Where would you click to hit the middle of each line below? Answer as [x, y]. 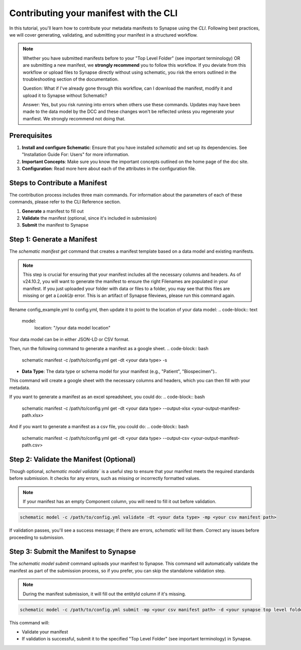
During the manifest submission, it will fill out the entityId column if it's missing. [104, 594]
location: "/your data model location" [72, 328]
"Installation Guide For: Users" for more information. [76, 154]
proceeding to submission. [37, 537]
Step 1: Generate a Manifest [53, 239]
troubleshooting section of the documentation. [71, 79]
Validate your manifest [45, 631]
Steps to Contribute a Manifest [58, 183]
